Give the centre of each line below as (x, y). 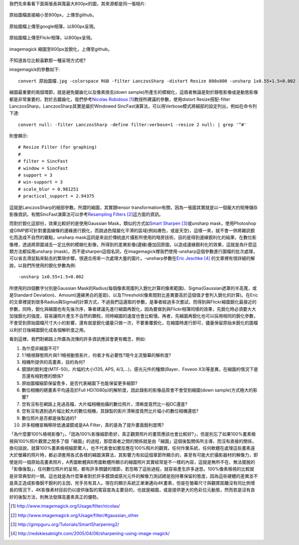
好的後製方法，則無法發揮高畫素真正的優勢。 (55, 497)
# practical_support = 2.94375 (56, 196)
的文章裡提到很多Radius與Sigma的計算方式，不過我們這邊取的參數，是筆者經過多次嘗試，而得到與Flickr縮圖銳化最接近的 (133, 302)
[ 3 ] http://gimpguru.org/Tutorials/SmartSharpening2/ (65, 524)
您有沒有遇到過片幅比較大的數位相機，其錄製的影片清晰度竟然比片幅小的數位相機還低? (110, 411)
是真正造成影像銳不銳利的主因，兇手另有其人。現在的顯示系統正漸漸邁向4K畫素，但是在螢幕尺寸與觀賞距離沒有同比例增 (132, 483)
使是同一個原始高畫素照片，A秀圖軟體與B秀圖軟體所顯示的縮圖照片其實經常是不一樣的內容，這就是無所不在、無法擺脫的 (132, 462)
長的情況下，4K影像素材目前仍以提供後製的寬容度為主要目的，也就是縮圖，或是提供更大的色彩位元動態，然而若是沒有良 (132, 490)
